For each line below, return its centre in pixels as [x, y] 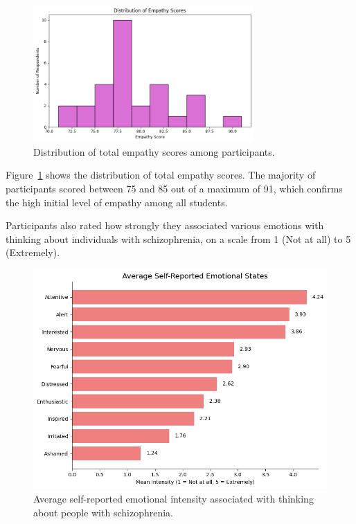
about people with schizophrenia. [103, 512]
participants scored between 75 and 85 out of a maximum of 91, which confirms [174, 189]
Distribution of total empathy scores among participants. [154, 151]
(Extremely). [33, 252]
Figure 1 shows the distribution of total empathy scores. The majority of [161, 175]
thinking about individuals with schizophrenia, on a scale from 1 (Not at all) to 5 [178, 238]
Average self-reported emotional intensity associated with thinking [173, 499]
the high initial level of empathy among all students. [117, 202]
